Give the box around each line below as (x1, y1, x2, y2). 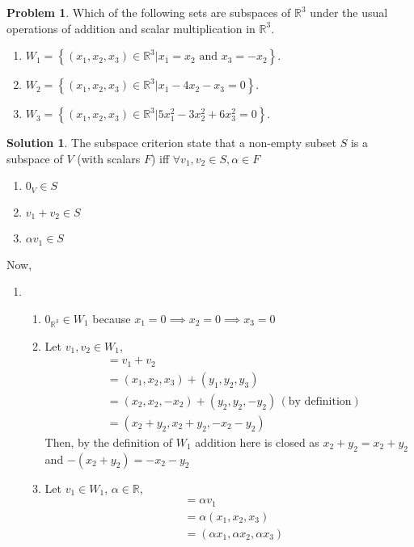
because (92, 309, 131, 326)
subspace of (6, 149, 63, 166)
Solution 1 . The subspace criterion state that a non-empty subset (6, 134, 336, 151)
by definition (288, 395, 352, 407)
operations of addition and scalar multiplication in (6, 19, 256, 36)
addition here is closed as (195, 433, 319, 450)
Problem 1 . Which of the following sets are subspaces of (6, 4, 291, 20)
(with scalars (77, 149, 141, 166)
